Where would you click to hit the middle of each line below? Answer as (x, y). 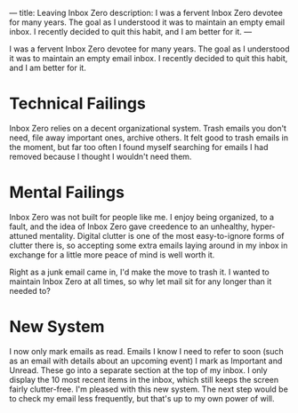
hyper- (263, 226)
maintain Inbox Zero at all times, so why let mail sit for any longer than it (141, 281)
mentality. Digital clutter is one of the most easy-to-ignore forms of (162, 235)
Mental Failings (67, 192)
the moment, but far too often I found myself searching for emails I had (139, 147)
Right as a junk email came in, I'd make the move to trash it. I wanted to (139, 272)
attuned (24, 235)
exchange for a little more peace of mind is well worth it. (112, 254)
